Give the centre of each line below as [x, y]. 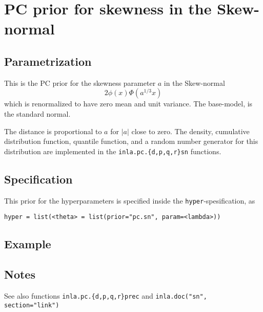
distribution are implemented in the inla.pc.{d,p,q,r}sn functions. [113, 151]
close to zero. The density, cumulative [190, 131]
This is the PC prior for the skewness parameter [80, 82]
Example [28, 244]
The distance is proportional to [53, 131]
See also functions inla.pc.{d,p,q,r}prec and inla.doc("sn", [106, 295]
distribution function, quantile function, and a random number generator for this [131, 141]
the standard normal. [37, 113]
